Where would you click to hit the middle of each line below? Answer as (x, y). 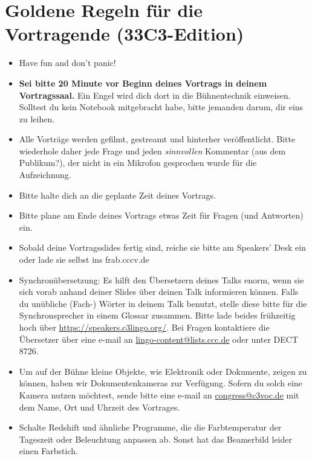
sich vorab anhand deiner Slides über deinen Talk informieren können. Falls (159, 292)
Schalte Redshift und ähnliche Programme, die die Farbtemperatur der (150, 427)
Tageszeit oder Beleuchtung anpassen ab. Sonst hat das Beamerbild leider (156, 439)
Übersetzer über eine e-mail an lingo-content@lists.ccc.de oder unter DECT (159, 339)
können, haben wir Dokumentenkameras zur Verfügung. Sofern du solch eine (161, 383)
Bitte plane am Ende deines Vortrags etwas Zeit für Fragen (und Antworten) (161, 215)
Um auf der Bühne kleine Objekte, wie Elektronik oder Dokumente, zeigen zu (163, 371)
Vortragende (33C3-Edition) (125, 34)
